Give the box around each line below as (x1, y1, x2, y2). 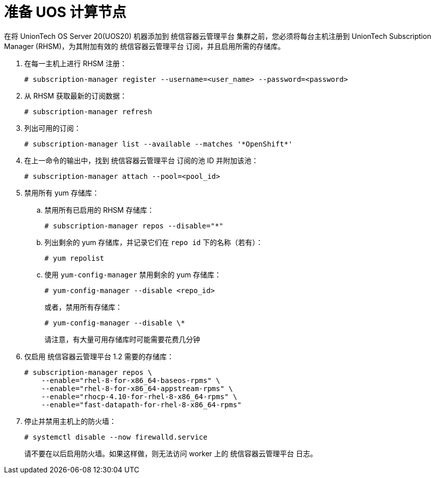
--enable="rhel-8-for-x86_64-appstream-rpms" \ (41, 384, 233, 393)
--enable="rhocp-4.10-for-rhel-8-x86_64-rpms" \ (41, 392, 237, 401)
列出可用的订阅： (24, 123, 81, 132)
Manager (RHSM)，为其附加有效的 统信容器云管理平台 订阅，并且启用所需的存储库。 (4, 41, 285, 51)
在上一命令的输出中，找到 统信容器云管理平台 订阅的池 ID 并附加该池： (24, 156, 259, 165)
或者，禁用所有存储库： (44, 302, 122, 311)
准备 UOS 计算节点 (4, 4, 126, 21)
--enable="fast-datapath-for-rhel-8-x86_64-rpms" (41, 400, 241, 409)
